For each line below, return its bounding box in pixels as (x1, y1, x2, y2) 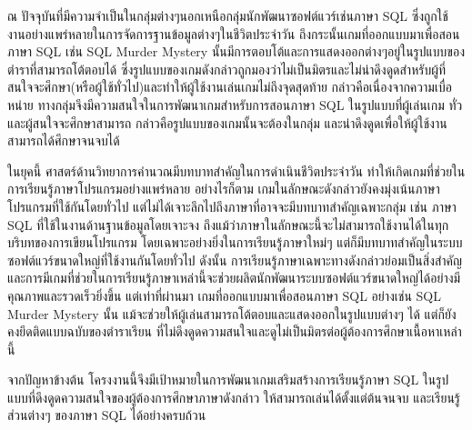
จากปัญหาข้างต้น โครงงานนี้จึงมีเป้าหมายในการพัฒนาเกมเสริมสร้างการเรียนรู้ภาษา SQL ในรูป (7, 370, 449, 389)
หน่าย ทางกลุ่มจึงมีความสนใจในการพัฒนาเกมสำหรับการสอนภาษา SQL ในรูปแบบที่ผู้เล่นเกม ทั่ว (7, 95, 463, 114)
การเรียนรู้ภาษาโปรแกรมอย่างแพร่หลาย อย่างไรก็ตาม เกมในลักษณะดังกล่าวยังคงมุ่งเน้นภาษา (7, 179, 440, 198)
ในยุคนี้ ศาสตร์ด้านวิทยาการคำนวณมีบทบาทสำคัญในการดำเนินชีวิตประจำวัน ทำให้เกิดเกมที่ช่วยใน (7, 161, 466, 180)
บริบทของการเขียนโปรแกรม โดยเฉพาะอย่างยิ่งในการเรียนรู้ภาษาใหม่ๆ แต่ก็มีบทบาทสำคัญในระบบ (7, 233, 463, 252)
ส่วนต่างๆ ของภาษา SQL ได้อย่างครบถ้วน (7, 405, 206, 425)
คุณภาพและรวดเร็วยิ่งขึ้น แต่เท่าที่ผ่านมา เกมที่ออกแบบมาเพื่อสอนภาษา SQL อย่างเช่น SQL (7, 285, 441, 305)
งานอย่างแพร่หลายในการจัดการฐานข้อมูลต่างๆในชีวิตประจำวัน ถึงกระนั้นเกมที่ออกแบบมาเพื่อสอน (7, 24, 460, 43)
